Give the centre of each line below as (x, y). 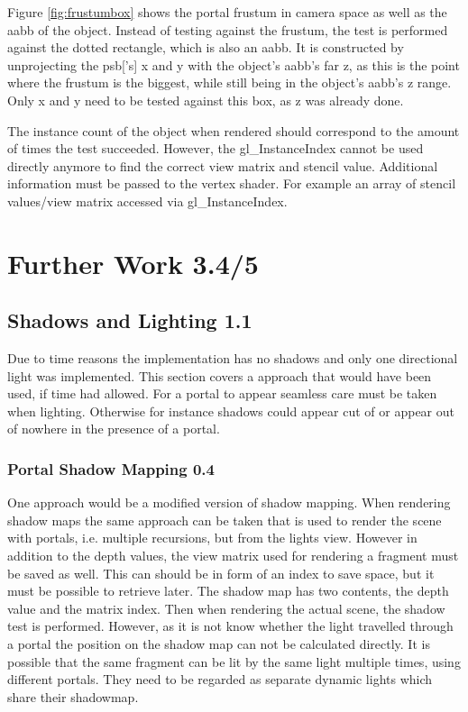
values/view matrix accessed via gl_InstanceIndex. (147, 201)
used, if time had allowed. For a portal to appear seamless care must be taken (222, 393)
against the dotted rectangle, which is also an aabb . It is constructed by (206, 47)
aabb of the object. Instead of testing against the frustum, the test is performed (228, 29)
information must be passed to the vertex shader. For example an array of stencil (232, 183)
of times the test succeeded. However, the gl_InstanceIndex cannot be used (216, 148)
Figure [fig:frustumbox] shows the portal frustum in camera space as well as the (227, 12)
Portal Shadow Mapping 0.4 (111, 469)
